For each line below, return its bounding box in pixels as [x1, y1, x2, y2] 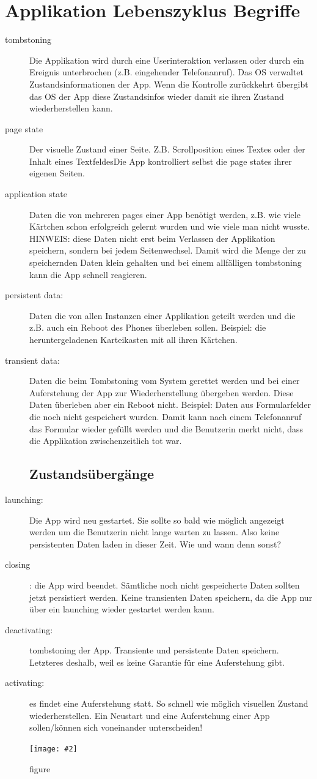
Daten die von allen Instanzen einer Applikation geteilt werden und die [29, 309, 296, 322]
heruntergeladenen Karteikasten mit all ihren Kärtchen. [29, 333, 238, 345]
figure [29, 762, 51, 775]
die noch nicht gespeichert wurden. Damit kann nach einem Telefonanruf [29, 410, 302, 423]
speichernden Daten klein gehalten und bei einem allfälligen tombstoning [29, 256, 302, 269]
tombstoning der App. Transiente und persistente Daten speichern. [29, 644, 279, 657]
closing [5, 558, 31, 571]
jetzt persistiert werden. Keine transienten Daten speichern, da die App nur [29, 590, 313, 603]
